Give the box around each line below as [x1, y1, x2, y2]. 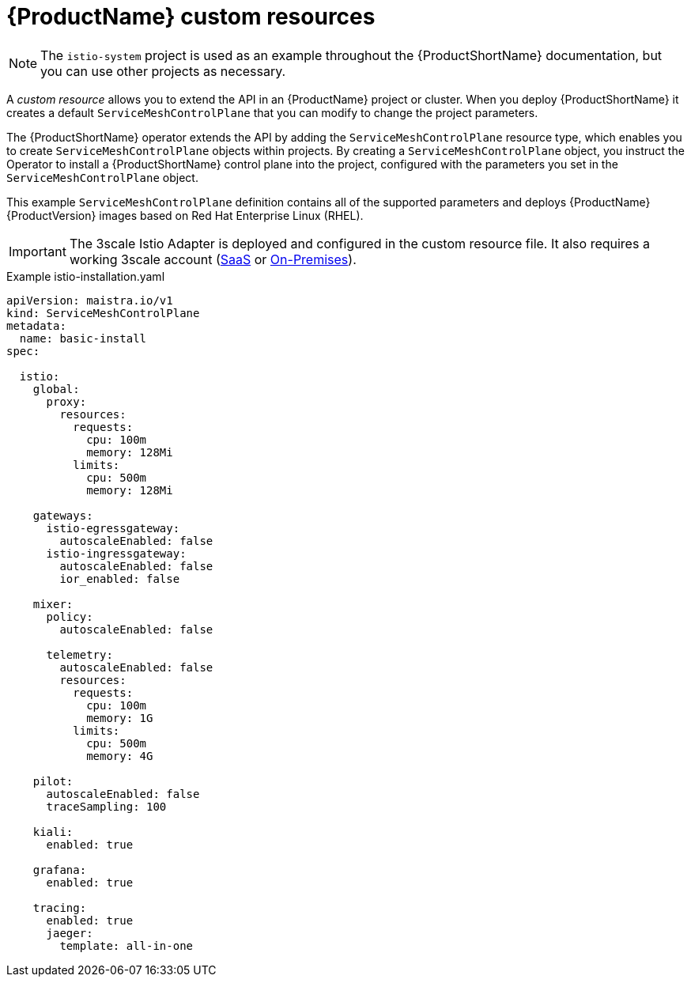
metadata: [6, 319, 66, 332]
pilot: [32, 774, 74, 788]
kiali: [32, 825, 74, 838]
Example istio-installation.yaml [6, 269, 165, 283]
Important [9, 243, 66, 259]
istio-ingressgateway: [46, 546, 187, 560]
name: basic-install [19, 331, 147, 345]
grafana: [32, 863, 87, 876]
